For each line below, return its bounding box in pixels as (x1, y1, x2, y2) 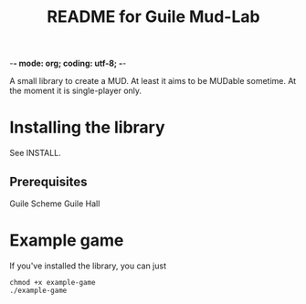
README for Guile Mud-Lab (47, 6, 260, 27)
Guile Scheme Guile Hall (9, 198, 100, 209)
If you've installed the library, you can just (9, 260, 167, 271)
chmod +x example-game (9, 278, 96, 287)
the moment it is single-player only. (9, 85, 142, 97)
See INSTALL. (9, 148, 61, 159)
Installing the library (9, 117, 166, 138)
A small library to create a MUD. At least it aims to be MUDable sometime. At (9, 76, 297, 87)
